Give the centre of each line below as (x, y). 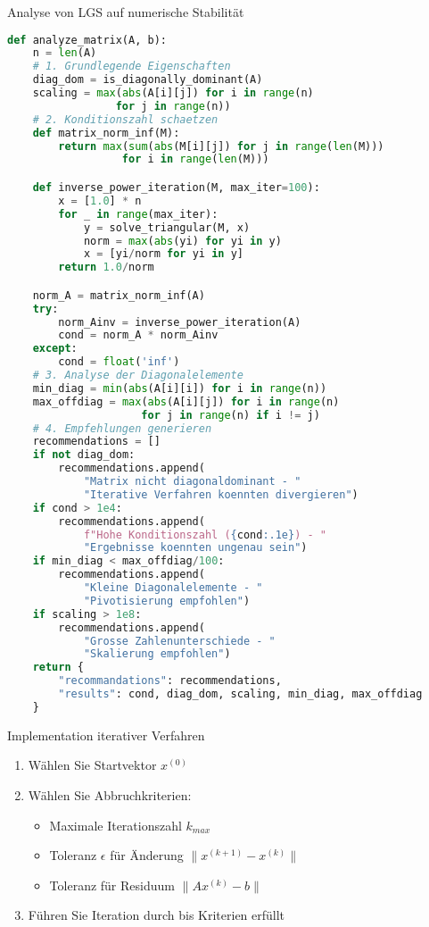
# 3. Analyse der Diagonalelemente (138, 376)
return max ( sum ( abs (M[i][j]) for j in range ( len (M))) (221, 146)
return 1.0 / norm (106, 267)
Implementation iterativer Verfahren (106, 735)
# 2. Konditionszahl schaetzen (125, 119)
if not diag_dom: (84, 455)
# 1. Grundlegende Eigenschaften (132, 67)
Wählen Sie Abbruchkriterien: (110, 794)
